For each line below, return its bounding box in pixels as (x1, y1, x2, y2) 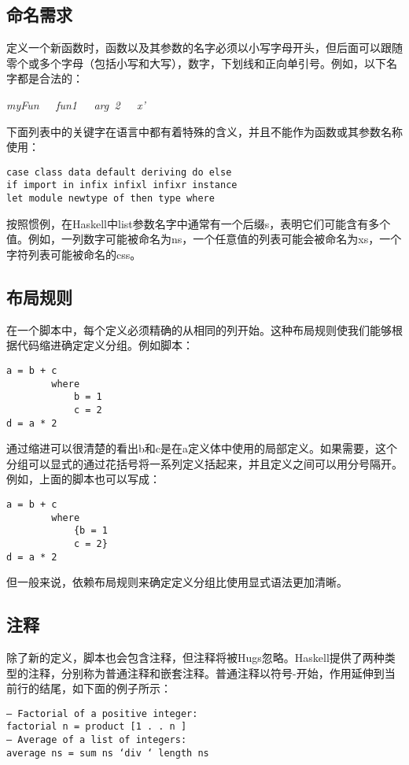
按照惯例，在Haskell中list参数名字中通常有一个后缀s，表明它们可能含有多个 (6, 215, 391, 231)
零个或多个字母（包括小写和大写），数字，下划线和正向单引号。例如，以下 (6, 54, 386, 71)
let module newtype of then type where (6, 193, 215, 205)
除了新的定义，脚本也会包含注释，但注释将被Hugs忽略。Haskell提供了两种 (6, 649, 385, 666)
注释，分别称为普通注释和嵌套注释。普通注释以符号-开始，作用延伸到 (28, 664, 385, 681)
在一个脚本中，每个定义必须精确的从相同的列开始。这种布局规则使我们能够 (6, 321, 392, 338)
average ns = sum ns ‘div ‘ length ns (6, 747, 209, 759)
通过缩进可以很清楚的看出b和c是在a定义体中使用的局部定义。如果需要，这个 (6, 440, 397, 456)
